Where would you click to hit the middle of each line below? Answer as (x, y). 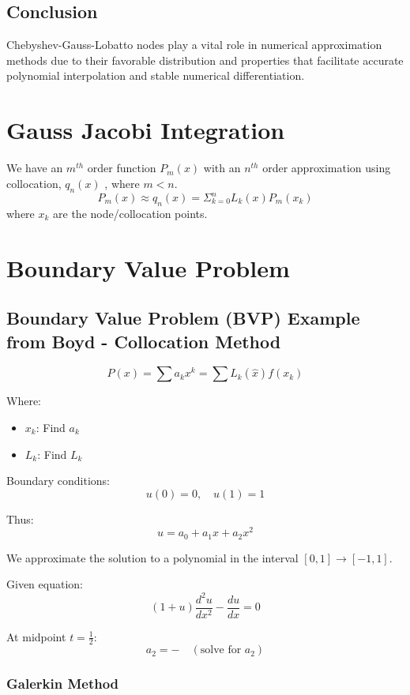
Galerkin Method (63, 684)
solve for (221, 650)
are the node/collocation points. (130, 213)
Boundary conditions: (58, 481)
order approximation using (327, 168)
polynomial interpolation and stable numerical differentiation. (156, 75)
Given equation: (45, 584)
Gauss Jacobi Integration (146, 130)
